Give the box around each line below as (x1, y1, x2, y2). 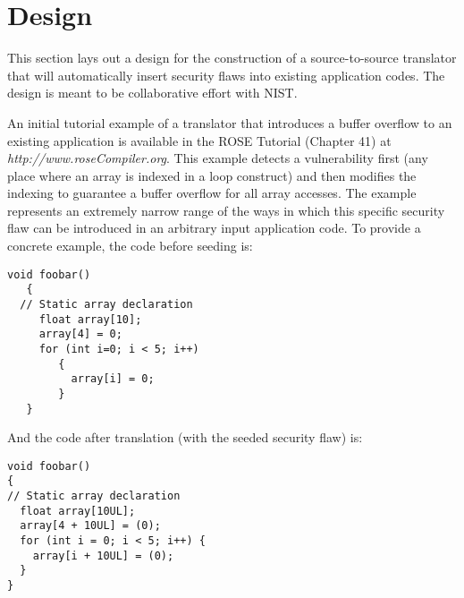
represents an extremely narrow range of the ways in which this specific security (7, 201, 445, 219)
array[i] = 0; (71, 372, 155, 386)
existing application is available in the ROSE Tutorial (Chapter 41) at (7, 131, 392, 149)
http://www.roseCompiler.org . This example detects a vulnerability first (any (7, 149, 428, 167)
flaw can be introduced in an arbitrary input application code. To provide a (7, 218, 421, 237)
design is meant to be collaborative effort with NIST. (7, 83, 298, 102)
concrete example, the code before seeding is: (7, 236, 253, 255)
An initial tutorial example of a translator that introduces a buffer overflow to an (7, 113, 452, 132)
